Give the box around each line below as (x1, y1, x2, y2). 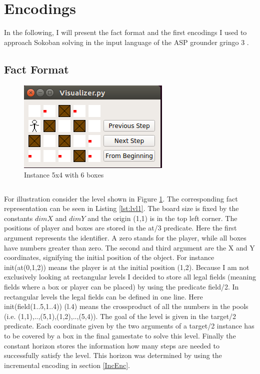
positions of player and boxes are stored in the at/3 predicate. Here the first (4, 222, 237, 233)
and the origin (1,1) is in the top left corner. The (87, 212, 237, 223)
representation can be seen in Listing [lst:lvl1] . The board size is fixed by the (4, 203, 239, 213)
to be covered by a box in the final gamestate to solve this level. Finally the (4, 330, 236, 341)
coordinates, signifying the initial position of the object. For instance (4, 252, 214, 262)
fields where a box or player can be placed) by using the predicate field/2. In (4, 281, 239, 292)
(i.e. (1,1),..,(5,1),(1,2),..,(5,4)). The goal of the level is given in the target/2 (4, 310, 236, 321)
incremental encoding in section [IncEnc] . (4, 359, 130, 370)
